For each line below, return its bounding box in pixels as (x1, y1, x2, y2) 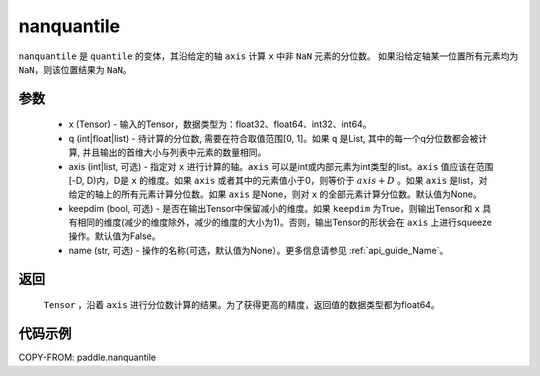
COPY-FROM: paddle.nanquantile (18, 351, 157, 364)
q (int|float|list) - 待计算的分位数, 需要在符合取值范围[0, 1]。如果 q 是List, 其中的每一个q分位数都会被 (68, 132, 479, 144)
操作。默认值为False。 (68, 230, 161, 242)
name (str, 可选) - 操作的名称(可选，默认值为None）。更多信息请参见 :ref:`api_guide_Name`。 (68, 244, 449, 256)
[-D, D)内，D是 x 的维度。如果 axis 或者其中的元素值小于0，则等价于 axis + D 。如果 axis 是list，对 (68, 174, 488, 186)
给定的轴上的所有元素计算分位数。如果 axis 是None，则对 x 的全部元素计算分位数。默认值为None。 (68, 188, 482, 200)
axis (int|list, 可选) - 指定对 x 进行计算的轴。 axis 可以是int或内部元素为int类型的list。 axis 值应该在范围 (68, 160, 494, 172)
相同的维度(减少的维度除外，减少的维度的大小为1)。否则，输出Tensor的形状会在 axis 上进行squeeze (76, 216, 492, 229)
